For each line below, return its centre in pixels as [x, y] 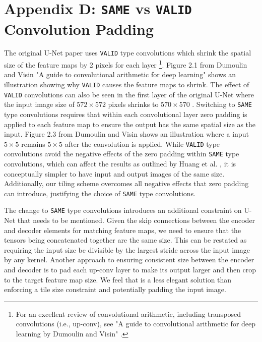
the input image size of [39, 104]
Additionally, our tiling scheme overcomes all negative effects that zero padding [126, 183]
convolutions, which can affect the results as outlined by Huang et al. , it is [120, 163]
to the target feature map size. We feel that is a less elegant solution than [118, 279]
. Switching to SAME [222, 104]
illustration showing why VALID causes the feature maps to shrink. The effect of [127, 84]
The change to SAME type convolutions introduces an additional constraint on [123, 210]
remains [33, 144]
